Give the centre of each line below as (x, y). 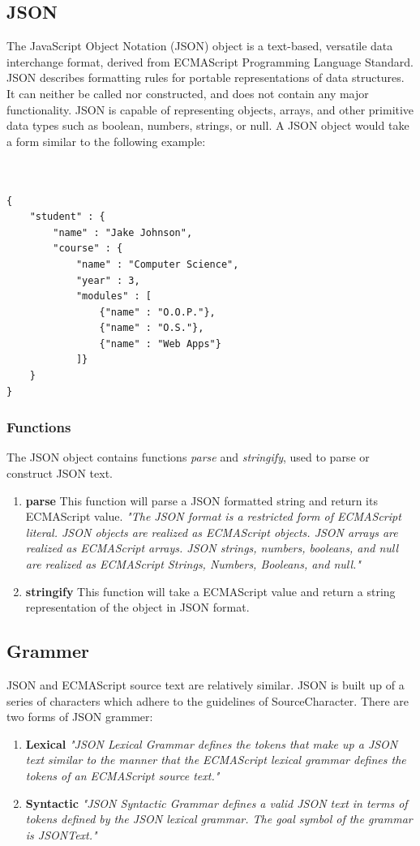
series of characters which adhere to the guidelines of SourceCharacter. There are (208, 700)
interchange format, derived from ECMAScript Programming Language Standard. (210, 61)
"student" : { (67, 217)
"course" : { (88, 249)
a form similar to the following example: (106, 141)
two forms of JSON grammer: (80, 717)
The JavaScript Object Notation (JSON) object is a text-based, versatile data (200, 46)
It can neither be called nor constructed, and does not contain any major (188, 93)
